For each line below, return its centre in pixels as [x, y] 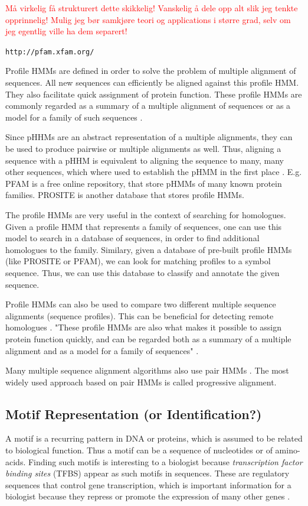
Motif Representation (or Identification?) [134, 413]
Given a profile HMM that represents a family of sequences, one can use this [144, 226]
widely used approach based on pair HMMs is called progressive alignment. [141, 382]
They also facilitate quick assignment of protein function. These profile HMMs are [154, 94]
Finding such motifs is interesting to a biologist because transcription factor [165, 461]
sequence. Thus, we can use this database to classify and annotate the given [142, 272]
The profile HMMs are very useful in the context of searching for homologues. [146, 214]
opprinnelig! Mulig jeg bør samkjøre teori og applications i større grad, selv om [148, 19]
